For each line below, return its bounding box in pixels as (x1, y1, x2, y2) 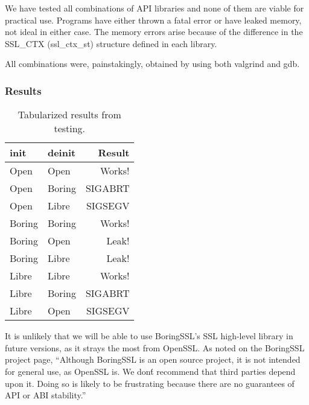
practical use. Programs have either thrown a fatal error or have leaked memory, (5, 13, 302, 26)
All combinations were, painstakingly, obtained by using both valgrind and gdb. (5, 57, 300, 70)
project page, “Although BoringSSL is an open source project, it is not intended (5, 353, 301, 366)
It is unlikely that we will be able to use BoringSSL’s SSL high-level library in (5, 330, 293, 342)
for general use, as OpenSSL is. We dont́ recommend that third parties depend (5, 365, 296, 377)
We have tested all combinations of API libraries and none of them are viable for (5, 2, 304, 14)
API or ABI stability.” (5, 389, 86, 401)
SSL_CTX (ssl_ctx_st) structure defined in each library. (5, 37, 217, 49)
